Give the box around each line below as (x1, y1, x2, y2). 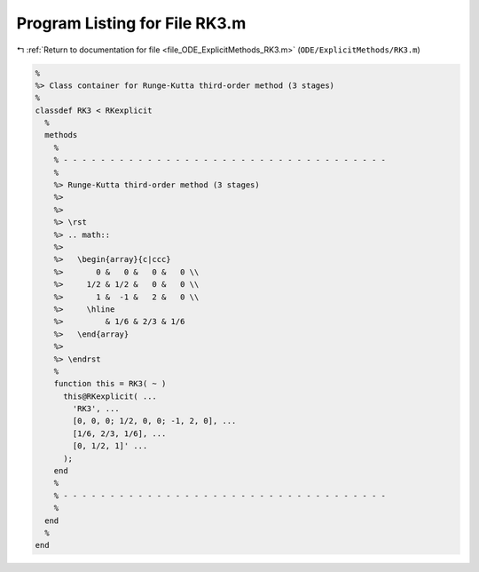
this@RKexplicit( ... (63, 391, 157, 401)
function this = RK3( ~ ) (53, 378, 167, 389)
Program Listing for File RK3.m (16, 13, 247, 33)
